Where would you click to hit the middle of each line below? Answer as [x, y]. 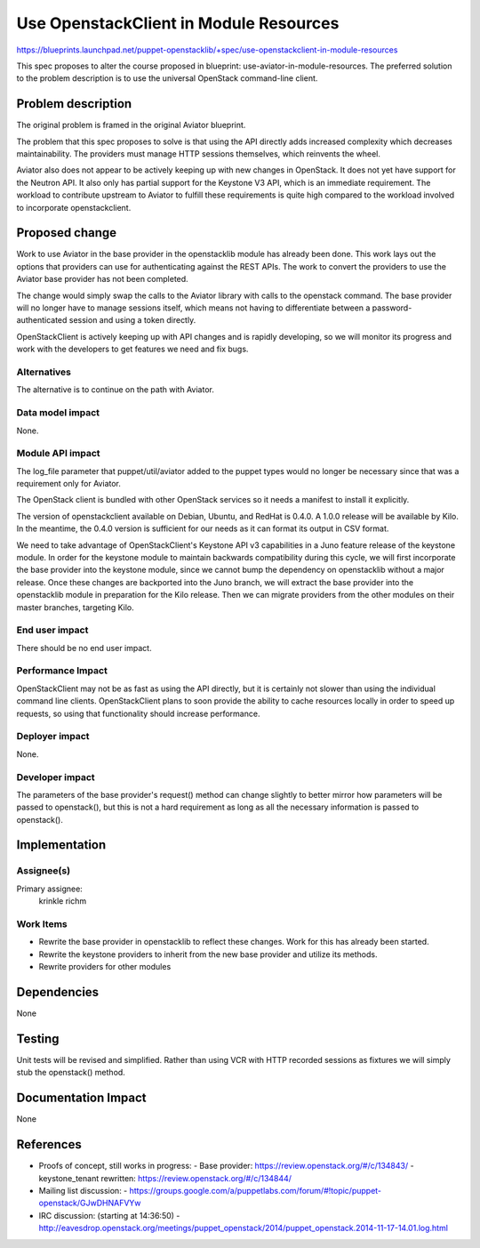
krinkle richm [63, 901]
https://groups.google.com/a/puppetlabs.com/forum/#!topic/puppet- [256, 1190]
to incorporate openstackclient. [74, 207]
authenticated [42, 320]
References [49, 1144]
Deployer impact [53, 737]
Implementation [61, 845]
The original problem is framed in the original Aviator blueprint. [131, 125]
